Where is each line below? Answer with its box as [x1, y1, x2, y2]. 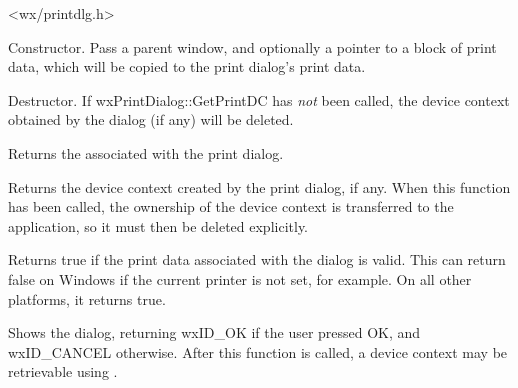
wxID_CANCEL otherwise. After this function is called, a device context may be [8, 341, 508, 362]
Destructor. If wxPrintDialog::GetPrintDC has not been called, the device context [8, 89, 510, 110]
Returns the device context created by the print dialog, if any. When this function [8, 176, 511, 197]
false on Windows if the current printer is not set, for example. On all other [8, 268, 472, 289]
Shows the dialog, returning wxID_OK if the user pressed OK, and [8, 322, 421, 343]
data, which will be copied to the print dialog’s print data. [8, 56, 366, 77]
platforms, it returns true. [8, 288, 166, 309]
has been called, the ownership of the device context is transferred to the [8, 196, 454, 217]
